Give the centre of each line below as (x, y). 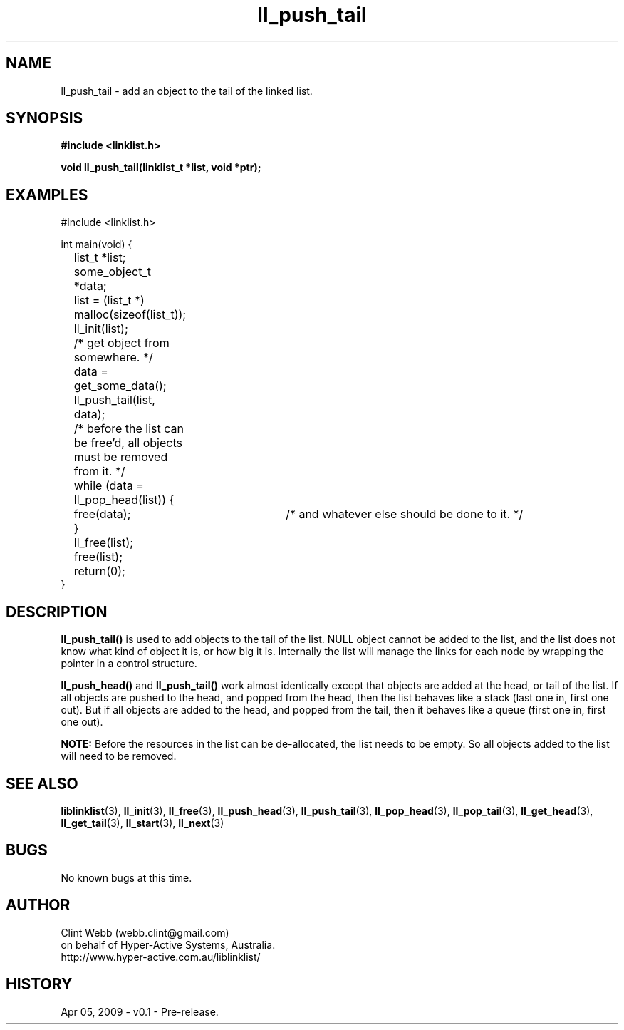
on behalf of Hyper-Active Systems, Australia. (168, 944)
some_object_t (112, 272)
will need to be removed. (119, 756)
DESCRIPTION (57, 612)
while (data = (109, 486)
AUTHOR (38, 905)
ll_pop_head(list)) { (124, 500)
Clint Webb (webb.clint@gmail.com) (145, 932)
